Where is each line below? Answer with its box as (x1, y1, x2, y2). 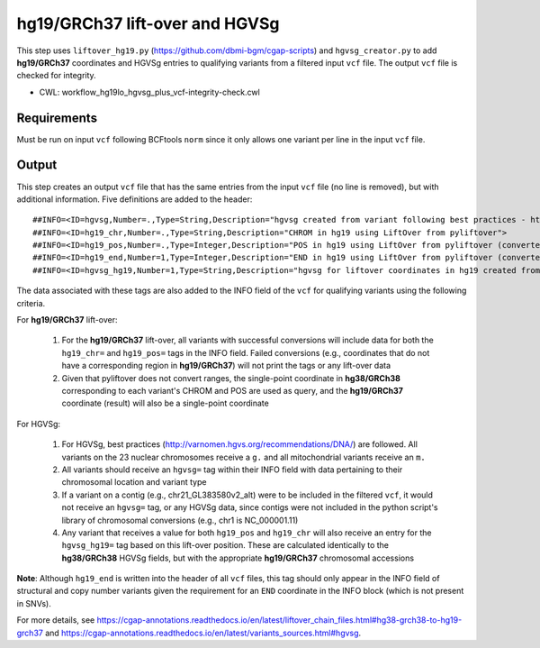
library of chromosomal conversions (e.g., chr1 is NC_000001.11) (61, 515, 299, 525)
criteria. (16, 297, 46, 308)
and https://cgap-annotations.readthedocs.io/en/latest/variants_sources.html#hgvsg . (45, 627, 362, 638)
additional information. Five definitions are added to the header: (16, 194, 253, 205)
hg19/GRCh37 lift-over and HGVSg (16, 14, 280, 33)
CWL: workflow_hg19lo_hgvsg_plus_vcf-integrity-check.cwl (39, 87, 260, 97)
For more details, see (16, 615, 95, 625)
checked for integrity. (16, 70, 96, 81)
